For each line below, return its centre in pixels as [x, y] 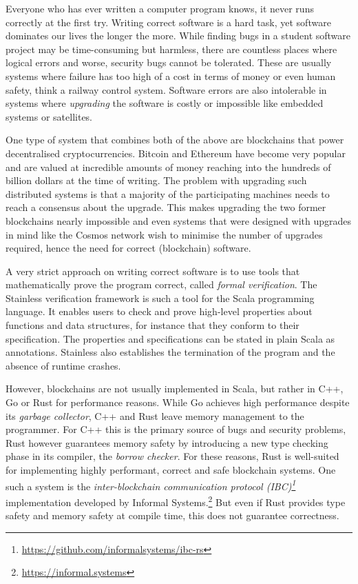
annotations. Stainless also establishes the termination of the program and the [170, 352]
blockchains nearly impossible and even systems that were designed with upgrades [178, 220]
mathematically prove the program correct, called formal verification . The [161, 284]
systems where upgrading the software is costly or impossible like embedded [165, 103]
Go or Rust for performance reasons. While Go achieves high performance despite [178, 402]
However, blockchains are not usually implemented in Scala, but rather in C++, [175, 389]
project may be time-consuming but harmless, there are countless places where [171, 49]
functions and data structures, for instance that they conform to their [152, 325]
